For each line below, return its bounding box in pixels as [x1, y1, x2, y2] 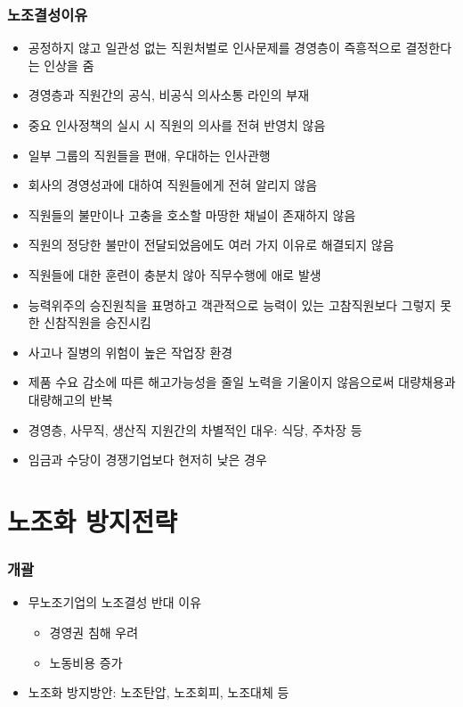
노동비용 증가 [49, 653, 123, 671]
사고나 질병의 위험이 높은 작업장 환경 [28, 342, 233, 361]
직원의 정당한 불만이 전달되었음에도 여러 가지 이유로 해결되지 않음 [28, 235, 394, 254]
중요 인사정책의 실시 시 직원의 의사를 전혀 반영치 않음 [28, 116, 326, 134]
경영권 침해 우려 [49, 622, 139, 641]
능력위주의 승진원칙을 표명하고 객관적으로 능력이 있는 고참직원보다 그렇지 [28, 295, 436, 314]
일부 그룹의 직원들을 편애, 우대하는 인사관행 [28, 145, 271, 164]
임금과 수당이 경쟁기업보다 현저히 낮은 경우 [28, 450, 267, 469]
